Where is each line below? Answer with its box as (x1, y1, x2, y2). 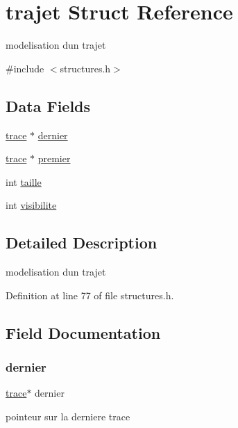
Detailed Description (6, 232, 158, 253)
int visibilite (6, 198, 57, 212)
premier (37, 151, 71, 166)
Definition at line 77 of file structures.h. (6, 287, 174, 302)
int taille (6, 174, 42, 189)
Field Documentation (6, 322, 161, 343)
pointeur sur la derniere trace (6, 409, 130, 423)
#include (6, 61, 44, 75)
